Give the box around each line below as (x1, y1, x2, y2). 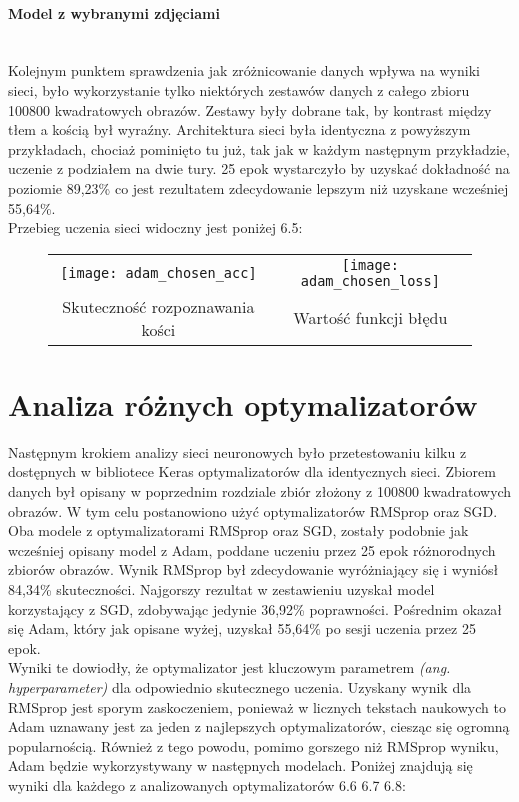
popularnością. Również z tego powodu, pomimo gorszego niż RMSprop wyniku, (8, 735, 499, 756)
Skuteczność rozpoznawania (62, 294, 255, 318)
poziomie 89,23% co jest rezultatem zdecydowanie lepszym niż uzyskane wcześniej (8, 177, 509, 198)
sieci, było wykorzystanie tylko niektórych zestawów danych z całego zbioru (8, 79, 470, 100)
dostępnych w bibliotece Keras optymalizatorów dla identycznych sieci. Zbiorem (8, 461, 496, 482)
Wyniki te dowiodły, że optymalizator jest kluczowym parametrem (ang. (8, 657, 451, 678)
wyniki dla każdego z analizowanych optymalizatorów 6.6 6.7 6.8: (8, 774, 406, 795)
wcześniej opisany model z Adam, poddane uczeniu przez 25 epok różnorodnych (8, 539, 496, 560)
